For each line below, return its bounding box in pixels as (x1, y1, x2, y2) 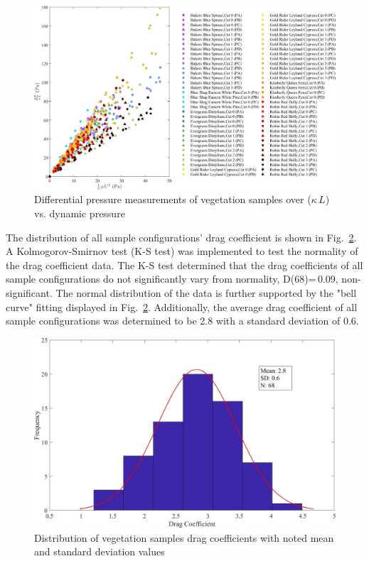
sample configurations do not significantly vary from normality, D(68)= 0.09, (6, 271, 338, 286)
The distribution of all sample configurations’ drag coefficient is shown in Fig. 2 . (6, 229, 357, 244)
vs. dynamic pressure (34, 205, 125, 220)
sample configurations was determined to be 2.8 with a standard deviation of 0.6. (6, 313, 359, 328)
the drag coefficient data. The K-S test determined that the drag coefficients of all (6, 257, 363, 272)
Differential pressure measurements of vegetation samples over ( (34, 192, 311, 207)
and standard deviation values (34, 544, 165, 559)
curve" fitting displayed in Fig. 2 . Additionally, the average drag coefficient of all (6, 299, 358, 314)
